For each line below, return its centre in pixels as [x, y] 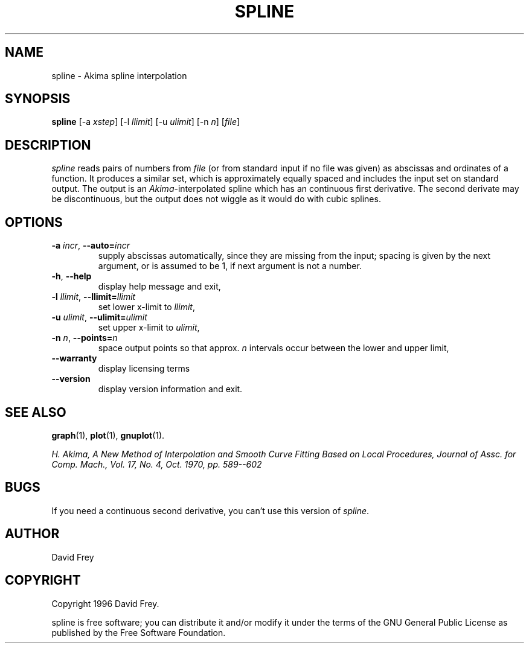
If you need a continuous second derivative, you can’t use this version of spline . [210, 510]
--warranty [74, 358]
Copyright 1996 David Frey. [105, 603]
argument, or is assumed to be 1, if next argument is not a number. [230, 266]
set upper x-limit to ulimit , [149, 328]
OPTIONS [34, 222]
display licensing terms [144, 369]
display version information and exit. [170, 389]
